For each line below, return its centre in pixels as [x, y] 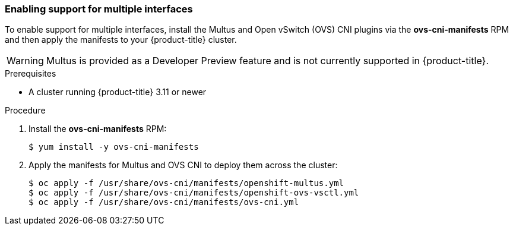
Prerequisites [31, 74]
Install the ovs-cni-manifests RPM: [98, 129]
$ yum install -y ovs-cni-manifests [114, 147]
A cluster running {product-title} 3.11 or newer [118, 92]
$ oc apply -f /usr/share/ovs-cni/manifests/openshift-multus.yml [186, 183]
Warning [25, 61]
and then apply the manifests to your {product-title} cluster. [121, 40]
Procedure [25, 111]
